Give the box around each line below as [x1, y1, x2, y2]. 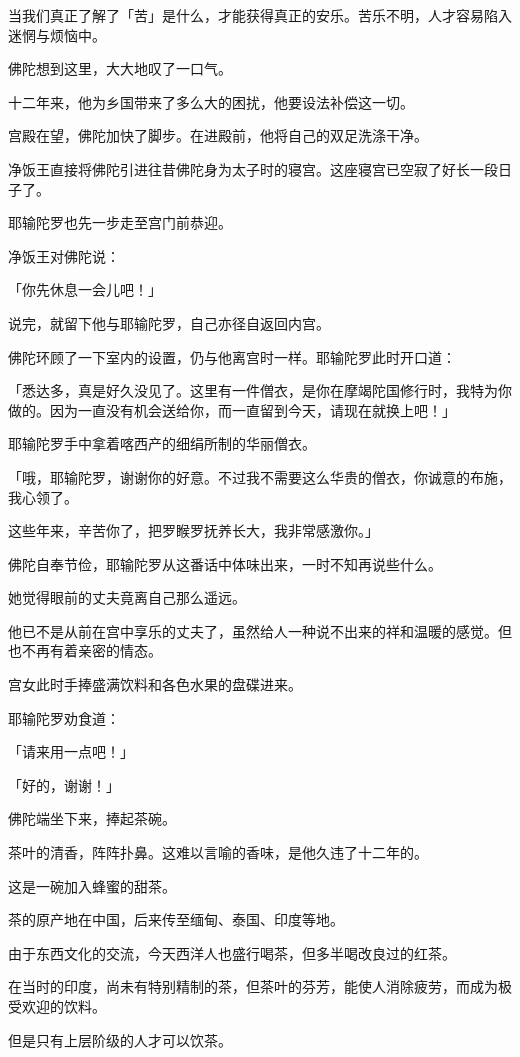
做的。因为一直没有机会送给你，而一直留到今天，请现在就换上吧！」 [8, 399, 456, 420]
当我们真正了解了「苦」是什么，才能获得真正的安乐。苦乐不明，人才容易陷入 [8, 5, 512, 25]
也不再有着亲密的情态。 [8, 640, 162, 661]
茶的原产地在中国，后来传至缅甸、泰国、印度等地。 [8, 909, 344, 930]
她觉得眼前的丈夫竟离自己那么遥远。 [8, 587, 246, 608]
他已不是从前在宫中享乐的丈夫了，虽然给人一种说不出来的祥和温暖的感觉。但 [8, 620, 512, 641]
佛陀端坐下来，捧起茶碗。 [8, 808, 176, 829]
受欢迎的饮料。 [8, 996, 106, 1016]
